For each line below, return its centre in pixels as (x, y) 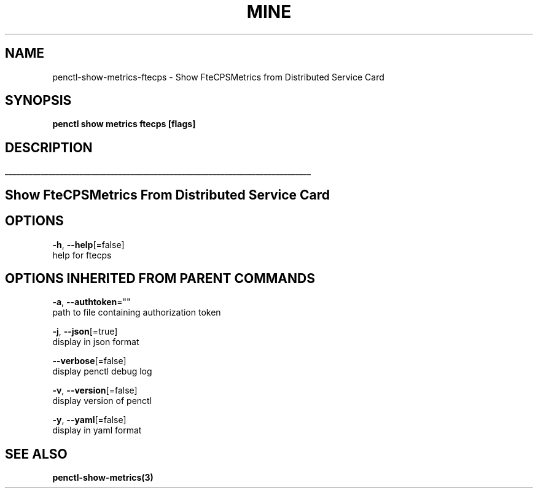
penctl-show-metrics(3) (103, 478)
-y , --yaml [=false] (89, 420)
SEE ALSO (36, 454)
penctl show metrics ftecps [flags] (124, 124)
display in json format (96, 342)
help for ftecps (82, 255)
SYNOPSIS (38, 101)
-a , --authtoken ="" (92, 302)
